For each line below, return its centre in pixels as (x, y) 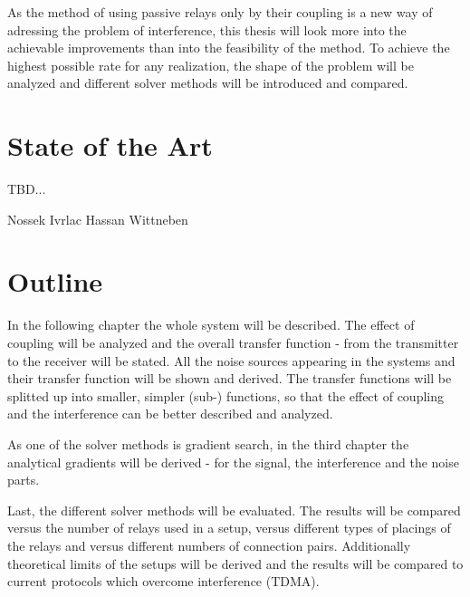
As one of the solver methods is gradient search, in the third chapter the (208, 443)
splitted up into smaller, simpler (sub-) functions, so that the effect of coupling (225, 395)
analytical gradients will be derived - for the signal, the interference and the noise (233, 462)
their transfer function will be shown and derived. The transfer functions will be (230, 378)
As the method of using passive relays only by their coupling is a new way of (220, 12)
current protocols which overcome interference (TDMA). (163, 581)
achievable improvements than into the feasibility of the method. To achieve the (229, 48)
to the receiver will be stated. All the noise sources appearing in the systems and (231, 360)
